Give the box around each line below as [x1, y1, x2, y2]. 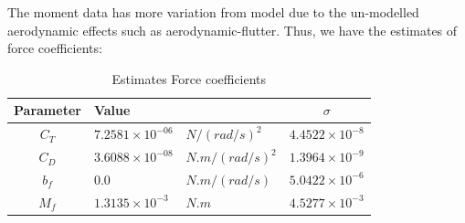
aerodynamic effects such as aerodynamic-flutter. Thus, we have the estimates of [7, 20, 458, 39]
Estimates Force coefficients [111, 69, 267, 88]
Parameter [14, 101, 81, 120]
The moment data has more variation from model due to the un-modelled [7, 3, 419, 21]
